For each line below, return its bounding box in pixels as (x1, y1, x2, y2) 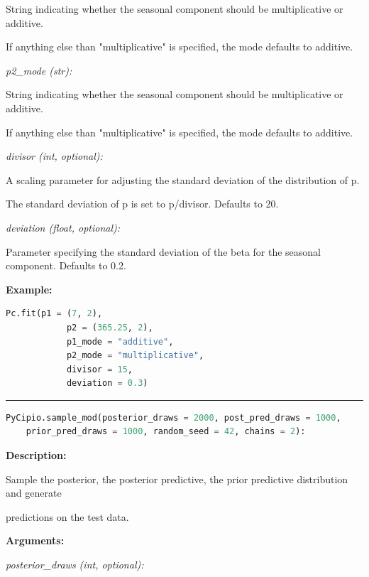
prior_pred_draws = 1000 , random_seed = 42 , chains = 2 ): (26, 426, 306, 437)
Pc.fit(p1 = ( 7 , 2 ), (6, 308, 103, 319)
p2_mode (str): (6, 63, 72, 77)
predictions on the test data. (6, 509, 129, 524)
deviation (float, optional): (6, 220, 121, 234)
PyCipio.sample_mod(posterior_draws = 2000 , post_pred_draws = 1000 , (6, 412, 341, 423)
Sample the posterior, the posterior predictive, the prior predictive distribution (6, 471, 348, 486)
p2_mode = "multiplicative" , (66, 350, 204, 361)
